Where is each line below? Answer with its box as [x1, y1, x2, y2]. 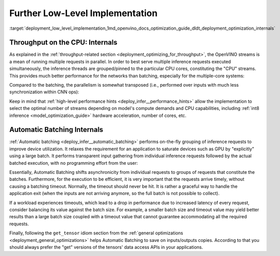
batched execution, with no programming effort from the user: [9, 160, 138, 166]
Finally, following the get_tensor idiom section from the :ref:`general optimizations [9, 230, 183, 236]
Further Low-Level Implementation [9, 8, 158, 19]
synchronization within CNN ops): [9, 89, 80, 95]
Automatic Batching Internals [9, 125, 103, 134]
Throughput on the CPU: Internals [9, 38, 118, 47]
